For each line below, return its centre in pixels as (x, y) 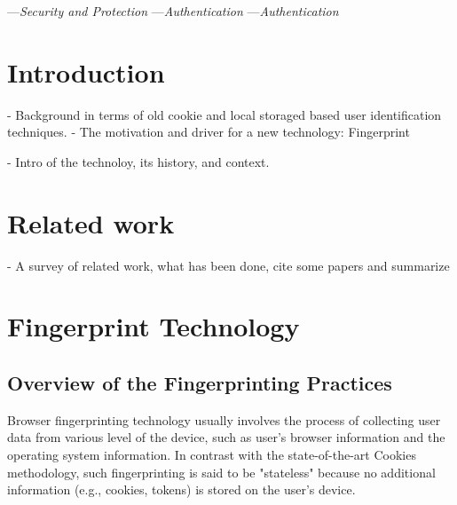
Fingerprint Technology (154, 326)
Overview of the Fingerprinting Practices (200, 382)
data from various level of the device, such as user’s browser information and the (226, 437)
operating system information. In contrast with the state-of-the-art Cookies (212, 454)
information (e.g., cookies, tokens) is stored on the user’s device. (181, 489)
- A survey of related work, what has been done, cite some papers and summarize (228, 265)
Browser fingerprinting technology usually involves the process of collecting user (224, 419)
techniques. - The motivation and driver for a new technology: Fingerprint (209, 132)
